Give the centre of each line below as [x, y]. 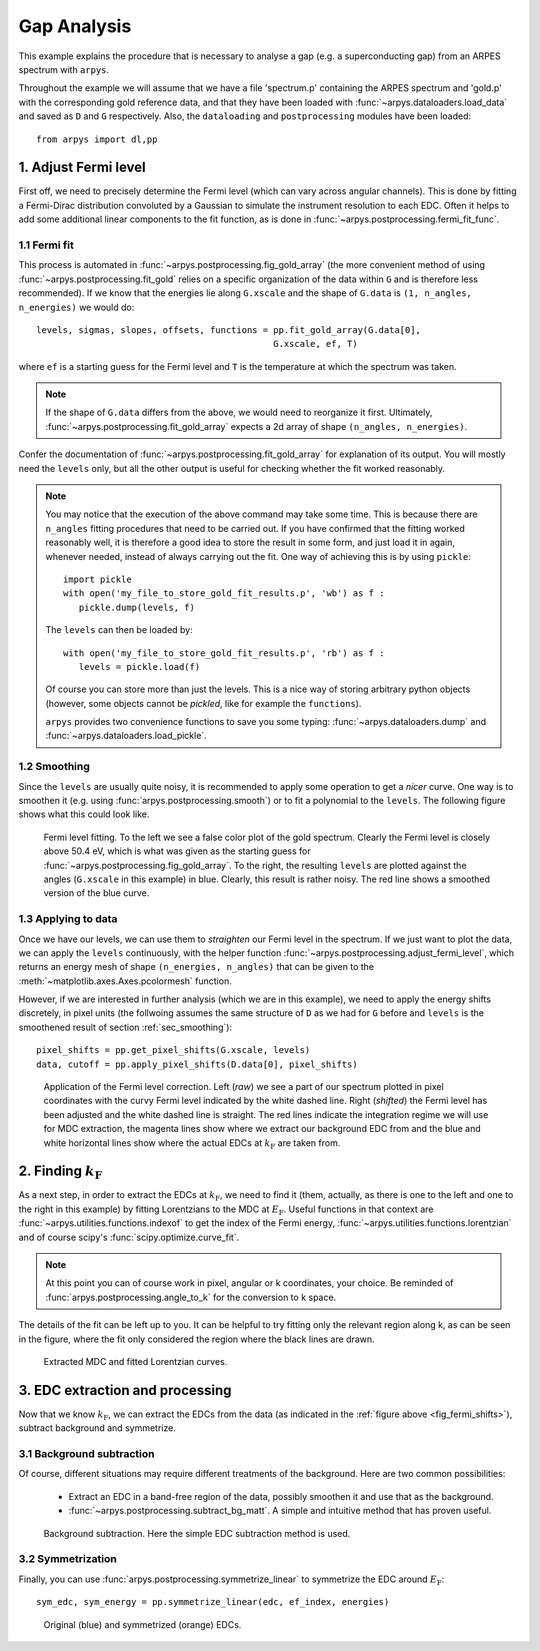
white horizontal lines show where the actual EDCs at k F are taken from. [192, 1143]
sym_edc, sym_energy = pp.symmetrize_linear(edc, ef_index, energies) [213, 1602]
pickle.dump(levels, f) [136, 607]
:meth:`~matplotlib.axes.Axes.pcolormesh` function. [125, 981]
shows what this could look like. [84, 814]
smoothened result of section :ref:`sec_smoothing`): [125, 1027]
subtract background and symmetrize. [97, 1428]
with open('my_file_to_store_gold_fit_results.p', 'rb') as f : [224, 653]
